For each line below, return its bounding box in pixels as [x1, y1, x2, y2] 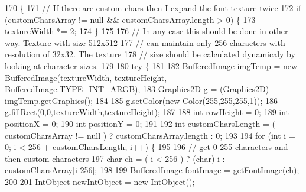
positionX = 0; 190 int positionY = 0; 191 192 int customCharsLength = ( [5, 117, 275, 129]
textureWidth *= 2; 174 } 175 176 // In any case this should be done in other [5, 25, 288, 37]
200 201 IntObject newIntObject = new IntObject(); [5, 175, 195, 187]
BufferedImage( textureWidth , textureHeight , [5, 71, 167, 83]
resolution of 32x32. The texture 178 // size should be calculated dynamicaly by [5, 48, 295, 60]
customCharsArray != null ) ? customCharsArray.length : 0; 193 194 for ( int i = [5, 129, 295, 141]
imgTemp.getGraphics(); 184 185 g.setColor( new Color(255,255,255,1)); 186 [5, 94, 278, 106]
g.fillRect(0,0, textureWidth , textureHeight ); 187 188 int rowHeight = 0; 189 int [5, 106, 289, 118]
